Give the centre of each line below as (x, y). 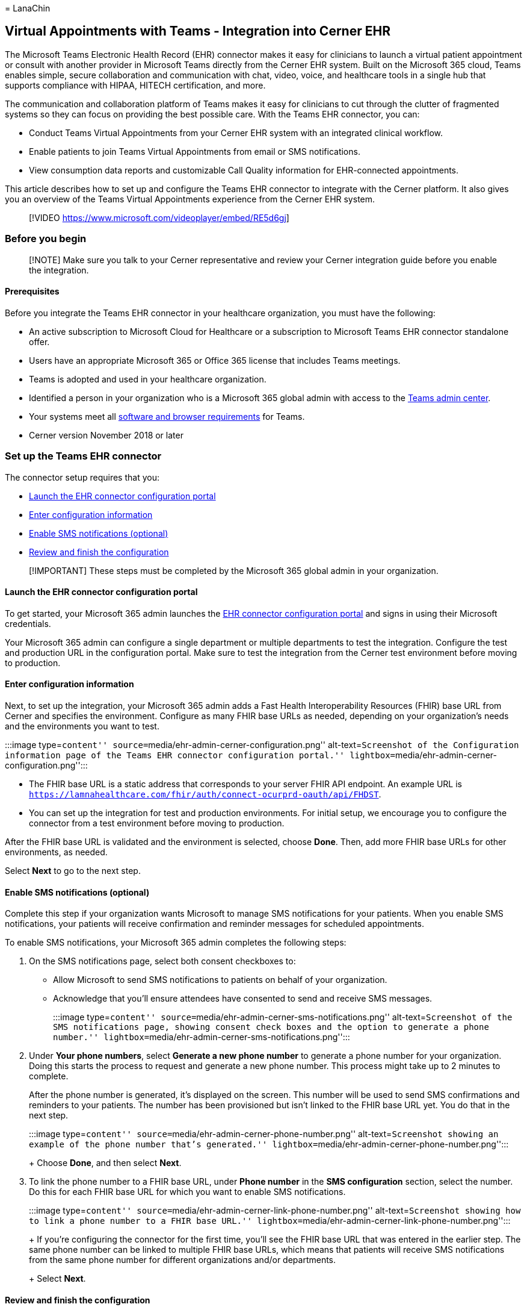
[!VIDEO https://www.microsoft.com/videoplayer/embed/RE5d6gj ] (159, 217)
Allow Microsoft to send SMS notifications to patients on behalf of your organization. (220, 980)
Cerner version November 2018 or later (106, 435)
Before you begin (46, 239)
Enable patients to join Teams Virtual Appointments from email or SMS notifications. (195, 151)
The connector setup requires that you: (82, 477)
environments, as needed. (56, 852)
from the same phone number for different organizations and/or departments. (183, 1260)
